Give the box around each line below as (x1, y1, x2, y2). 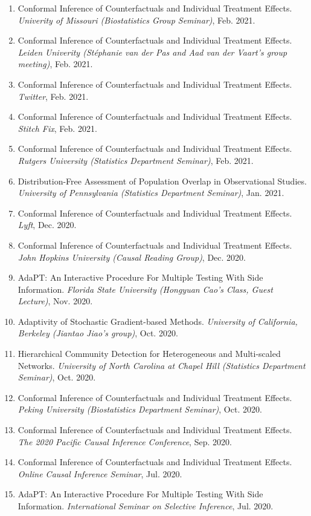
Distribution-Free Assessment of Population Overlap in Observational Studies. (18, 174, 307, 187)
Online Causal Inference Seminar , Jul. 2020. (18, 467, 182, 480)
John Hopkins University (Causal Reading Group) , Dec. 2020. (18, 250, 246, 263)
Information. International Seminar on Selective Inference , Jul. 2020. (18, 500, 274, 512)
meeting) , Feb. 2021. (18, 57, 93, 70)
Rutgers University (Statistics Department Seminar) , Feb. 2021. (18, 154, 254, 166)
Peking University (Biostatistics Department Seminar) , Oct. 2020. (18, 403, 262, 416)
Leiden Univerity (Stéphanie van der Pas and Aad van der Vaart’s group (18, 45, 287, 58)
